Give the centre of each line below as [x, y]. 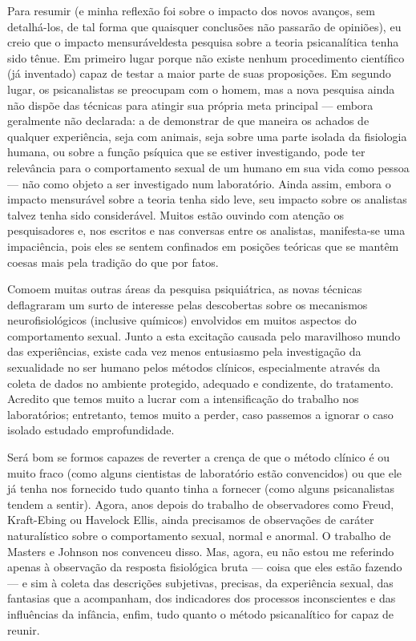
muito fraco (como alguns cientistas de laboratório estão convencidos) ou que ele [205, 472]
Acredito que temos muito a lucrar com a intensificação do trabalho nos [183, 399]
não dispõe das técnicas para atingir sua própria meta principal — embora [190, 105]
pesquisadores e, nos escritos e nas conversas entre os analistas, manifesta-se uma [206, 230]
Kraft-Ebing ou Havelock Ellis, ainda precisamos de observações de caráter [191, 520]
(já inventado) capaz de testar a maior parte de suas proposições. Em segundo [199, 73]
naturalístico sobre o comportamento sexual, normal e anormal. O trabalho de [199, 535]
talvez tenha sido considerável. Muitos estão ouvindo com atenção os [176, 214]
